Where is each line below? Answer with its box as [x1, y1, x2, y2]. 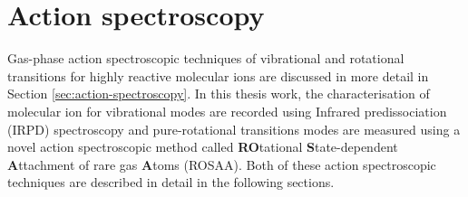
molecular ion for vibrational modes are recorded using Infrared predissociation [7, 101, 447, 120]
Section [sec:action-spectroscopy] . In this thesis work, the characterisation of [7, 84, 430, 103]
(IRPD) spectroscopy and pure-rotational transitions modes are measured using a [7, 119, 461, 138]
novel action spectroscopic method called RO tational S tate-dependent [7, 137, 398, 156]
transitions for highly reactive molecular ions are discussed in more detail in [7, 66, 429, 85]
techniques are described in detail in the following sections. [7, 173, 335, 192]
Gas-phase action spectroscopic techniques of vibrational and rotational [7, 49, 405, 68]
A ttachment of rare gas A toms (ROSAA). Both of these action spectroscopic [7, 155, 436, 174]
